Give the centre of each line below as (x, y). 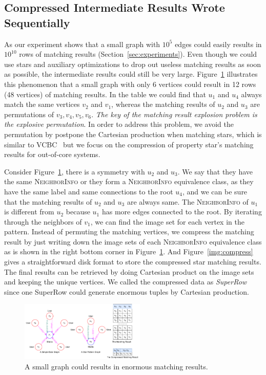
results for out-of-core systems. (52, 154)
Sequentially (37, 22)
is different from (29, 212)
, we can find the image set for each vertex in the (167, 221)
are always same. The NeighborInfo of (188, 201)
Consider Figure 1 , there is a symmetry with (75, 171)
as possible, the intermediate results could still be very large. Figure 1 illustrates (131, 74)
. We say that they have (215, 171)
